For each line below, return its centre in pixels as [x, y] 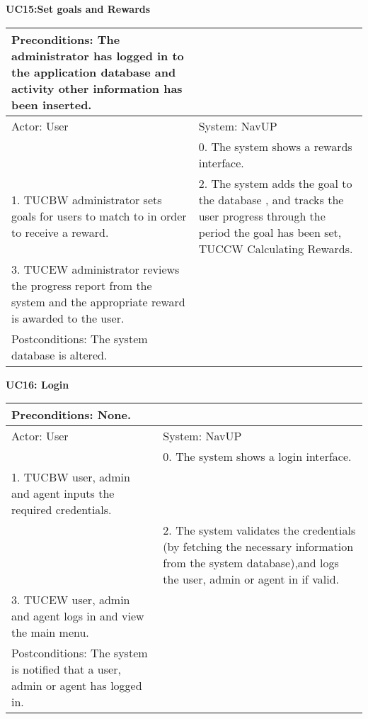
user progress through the [262, 216]
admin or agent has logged [77, 686]
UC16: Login [38, 384]
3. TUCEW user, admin [71, 600]
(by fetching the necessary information [258, 547]
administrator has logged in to [98, 55]
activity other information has [97, 88]
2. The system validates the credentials [259, 530]
